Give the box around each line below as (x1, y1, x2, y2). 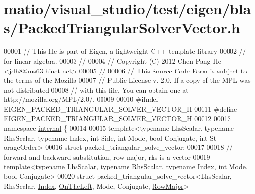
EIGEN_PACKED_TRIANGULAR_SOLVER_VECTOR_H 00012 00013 (4, 113, 231, 123)
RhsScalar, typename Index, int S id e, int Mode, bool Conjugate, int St (4, 132, 217, 143)
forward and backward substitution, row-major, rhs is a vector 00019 (4, 151, 210, 162)
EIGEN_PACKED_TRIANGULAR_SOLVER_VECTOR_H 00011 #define (4, 103, 237, 114)
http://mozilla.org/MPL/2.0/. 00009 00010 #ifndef (4, 94, 158, 104)
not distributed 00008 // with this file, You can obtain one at (4, 84, 189, 95)
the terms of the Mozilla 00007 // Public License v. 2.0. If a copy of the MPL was (4, 75, 251, 85)
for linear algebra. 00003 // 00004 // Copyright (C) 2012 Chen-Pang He (4, 55, 221, 66)
